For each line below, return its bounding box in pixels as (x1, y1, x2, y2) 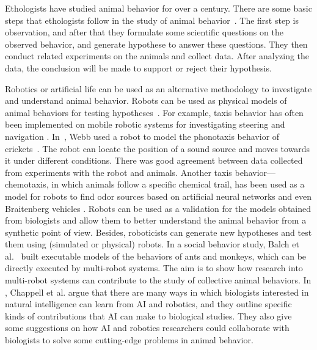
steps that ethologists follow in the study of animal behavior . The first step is (5, 13, 299, 26)
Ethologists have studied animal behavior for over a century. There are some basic (5, 2, 312, 14)
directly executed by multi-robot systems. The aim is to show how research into (5, 261, 303, 274)
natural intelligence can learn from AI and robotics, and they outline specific (5, 297, 292, 310)
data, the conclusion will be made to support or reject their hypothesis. (5, 61, 272, 74)
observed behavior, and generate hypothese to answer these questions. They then (5, 37, 308, 50)
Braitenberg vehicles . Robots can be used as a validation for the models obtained (5, 202, 312, 214)
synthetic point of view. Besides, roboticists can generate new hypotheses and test (5, 225, 312, 238)
